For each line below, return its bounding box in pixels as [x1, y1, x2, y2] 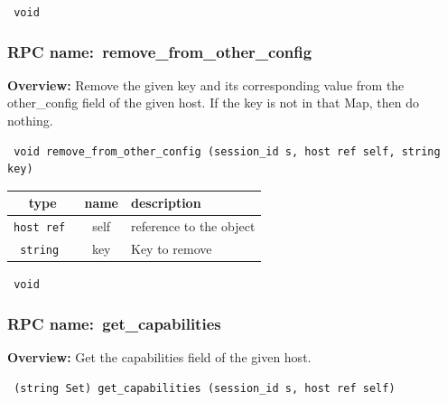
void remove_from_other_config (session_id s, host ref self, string [14, 145, 441, 158]
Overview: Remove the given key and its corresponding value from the [7, 75, 405, 94]
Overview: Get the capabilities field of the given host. [7, 348, 312, 367]
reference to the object [131, 217, 256, 236]
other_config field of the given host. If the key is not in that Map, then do [7, 93, 419, 112]
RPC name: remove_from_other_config [7, 40, 312, 62]
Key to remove [131, 239, 212, 258]
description [131, 193, 201, 212]
